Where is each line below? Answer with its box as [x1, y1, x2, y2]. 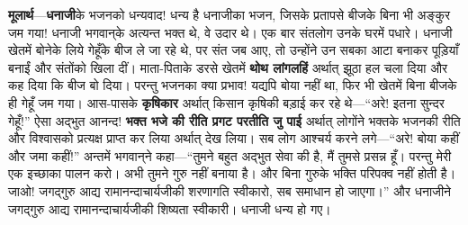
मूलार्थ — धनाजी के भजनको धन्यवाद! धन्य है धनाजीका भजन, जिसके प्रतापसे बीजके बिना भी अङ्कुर [8, 5, 450, 23]
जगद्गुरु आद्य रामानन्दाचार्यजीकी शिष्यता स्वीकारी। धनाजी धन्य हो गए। [8, 199, 331, 218]
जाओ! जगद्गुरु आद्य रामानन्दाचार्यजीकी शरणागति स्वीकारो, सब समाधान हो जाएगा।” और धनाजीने [8, 181, 452, 200]
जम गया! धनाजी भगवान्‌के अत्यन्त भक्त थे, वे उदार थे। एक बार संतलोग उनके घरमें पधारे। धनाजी [8, 22, 453, 41]
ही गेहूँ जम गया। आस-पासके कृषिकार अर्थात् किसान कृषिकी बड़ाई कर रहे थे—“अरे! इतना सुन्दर [8, 93, 445, 112]
